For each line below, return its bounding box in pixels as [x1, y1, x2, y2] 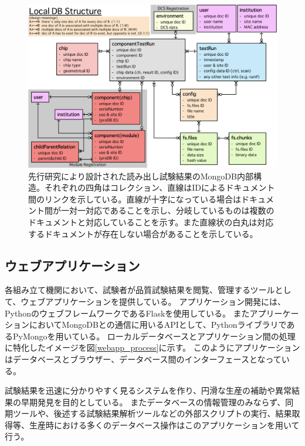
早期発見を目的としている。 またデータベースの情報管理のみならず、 [21, 395, 286, 408]
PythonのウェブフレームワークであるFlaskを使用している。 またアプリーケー [5, 307, 299, 319]
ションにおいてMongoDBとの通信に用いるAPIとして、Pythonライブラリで [5, 318, 287, 331]
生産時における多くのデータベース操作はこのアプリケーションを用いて [29, 418, 300, 431]
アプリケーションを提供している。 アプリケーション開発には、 [45, 295, 286, 307]
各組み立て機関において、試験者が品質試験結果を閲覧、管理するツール [5, 284, 275, 296]
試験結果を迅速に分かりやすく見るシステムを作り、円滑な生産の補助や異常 [5, 384, 292, 397]
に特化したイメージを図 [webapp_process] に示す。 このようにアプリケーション [5, 341, 300, 354]
